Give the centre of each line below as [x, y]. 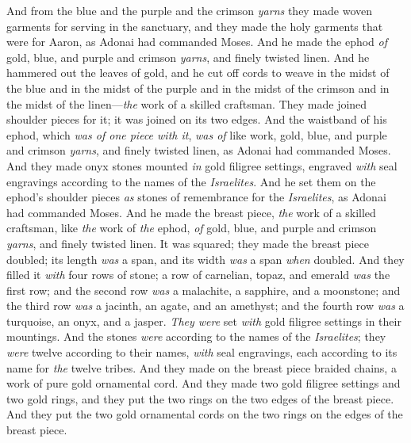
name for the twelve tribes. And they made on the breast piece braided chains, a [202, 367]
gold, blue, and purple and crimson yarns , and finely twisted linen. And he [188, 57]
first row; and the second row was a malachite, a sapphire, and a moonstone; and [204, 290]
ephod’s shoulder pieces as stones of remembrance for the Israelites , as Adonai [196, 197]
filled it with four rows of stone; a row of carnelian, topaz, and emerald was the [198, 275]
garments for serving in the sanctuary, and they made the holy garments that [195, 26]
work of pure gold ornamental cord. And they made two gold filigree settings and [204, 383]
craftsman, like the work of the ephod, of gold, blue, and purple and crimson [192, 228]
